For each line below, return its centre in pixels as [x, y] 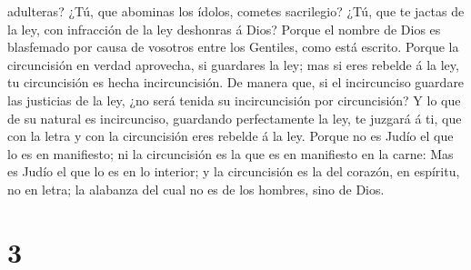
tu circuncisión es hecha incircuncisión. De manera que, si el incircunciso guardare [236, 82]
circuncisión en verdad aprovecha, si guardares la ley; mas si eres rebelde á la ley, [233, 64]
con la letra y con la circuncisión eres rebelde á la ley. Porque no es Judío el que [230, 136]
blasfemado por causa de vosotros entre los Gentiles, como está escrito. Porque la [233, 47]
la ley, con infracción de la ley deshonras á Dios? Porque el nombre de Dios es [224, 29]
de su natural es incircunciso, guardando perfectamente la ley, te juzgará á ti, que [235, 118]
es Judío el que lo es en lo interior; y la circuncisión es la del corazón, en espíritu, [234, 171]
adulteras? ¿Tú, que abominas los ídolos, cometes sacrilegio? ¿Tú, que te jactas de [236, 11]
